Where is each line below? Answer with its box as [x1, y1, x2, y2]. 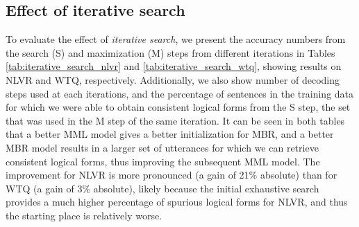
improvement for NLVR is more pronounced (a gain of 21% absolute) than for [6, 167, 337, 182]
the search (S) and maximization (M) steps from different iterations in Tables [6, 45, 335, 60]
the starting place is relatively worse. [6, 208, 162, 222]
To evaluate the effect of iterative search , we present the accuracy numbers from [6, 32, 346, 46]
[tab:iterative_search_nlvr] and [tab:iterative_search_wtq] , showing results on [6, 59, 342, 73]
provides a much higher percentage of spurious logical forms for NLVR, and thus [6, 194, 348, 209]
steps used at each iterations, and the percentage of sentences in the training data [6, 86, 354, 100]
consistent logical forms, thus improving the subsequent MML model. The [6, 154, 320, 168]
